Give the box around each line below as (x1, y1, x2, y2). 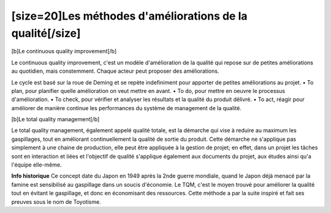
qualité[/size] (11, 26, 81, 40)
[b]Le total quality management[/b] (11, 116, 100, 123)
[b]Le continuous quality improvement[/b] (11, 48, 117, 55)
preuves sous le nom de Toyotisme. (11, 198, 101, 205)
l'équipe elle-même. (11, 161, 62, 168)
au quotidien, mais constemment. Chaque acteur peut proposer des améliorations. (11, 67, 219, 75)
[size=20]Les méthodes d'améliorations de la (11, 9, 248, 23)
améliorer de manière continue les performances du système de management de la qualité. (11, 104, 242, 111)
